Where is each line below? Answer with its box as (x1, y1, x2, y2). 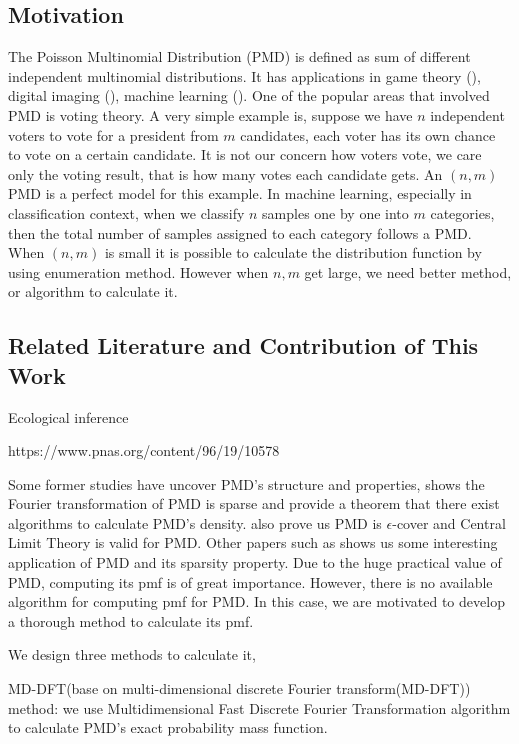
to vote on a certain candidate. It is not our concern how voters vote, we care (8, 144, 482, 165)
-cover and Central (392, 512, 506, 533)
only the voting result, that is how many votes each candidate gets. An (8, 163, 443, 184)
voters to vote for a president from (8, 124, 219, 145)
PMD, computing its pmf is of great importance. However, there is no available (8, 571, 493, 592)
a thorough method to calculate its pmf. (8, 610, 254, 631)
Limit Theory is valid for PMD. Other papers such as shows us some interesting (8, 532, 498, 553)
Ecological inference (8, 406, 129, 427)
